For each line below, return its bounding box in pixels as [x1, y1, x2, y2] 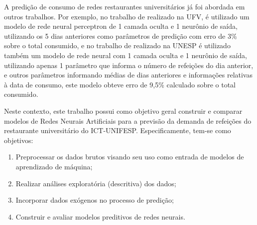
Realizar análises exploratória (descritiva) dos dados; [15, 178, 176, 188]
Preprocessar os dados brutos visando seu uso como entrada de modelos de [15, 151, 244, 162]
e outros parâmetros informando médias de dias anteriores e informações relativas [4, 70, 253, 80]
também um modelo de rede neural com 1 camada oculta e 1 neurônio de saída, [4, 50, 247, 60]
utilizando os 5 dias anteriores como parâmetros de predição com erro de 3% [4, 30, 237, 41]
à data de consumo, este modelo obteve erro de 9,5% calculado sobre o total [4, 79, 236, 89]
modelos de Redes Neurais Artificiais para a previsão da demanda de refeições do [4, 115, 252, 126]
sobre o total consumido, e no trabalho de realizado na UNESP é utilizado [4, 40, 231, 51]
